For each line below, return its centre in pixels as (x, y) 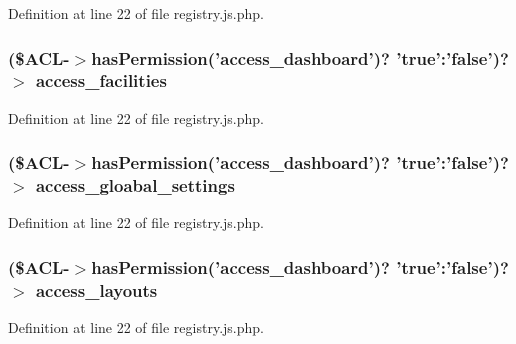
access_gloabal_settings (135, 185)
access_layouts (96, 289)
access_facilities (101, 80)
